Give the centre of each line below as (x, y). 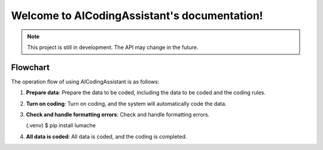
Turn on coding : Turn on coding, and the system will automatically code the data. (126, 103)
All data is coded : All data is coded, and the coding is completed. (106, 136)
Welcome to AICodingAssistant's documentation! (137, 16)
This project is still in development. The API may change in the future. (113, 47)
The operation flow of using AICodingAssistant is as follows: (85, 81)
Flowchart (31, 67)
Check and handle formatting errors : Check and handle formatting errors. (118, 115)
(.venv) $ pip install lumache (61, 125)
